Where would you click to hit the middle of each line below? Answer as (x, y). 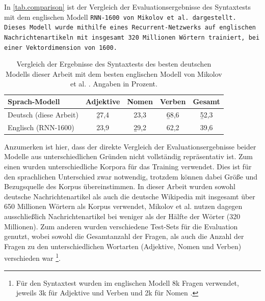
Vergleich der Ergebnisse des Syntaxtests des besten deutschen (114, 64)
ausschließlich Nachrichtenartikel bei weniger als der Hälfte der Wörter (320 (122, 216)
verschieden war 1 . (32, 257)
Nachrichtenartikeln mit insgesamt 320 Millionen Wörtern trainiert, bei (132, 37)
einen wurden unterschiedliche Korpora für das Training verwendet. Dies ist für (128, 166)
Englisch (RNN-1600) (41, 127)
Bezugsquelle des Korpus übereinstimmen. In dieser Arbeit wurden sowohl (120, 186)
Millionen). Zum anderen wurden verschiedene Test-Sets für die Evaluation (121, 226)
